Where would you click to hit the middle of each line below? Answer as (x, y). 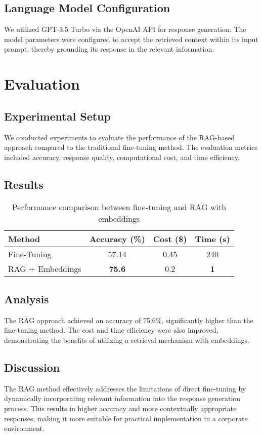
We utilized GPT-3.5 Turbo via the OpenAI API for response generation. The (125, 29)
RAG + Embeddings (45, 268)
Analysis (27, 299)
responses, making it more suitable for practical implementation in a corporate (126, 418)
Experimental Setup (57, 116)
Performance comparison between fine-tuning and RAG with (119, 207)
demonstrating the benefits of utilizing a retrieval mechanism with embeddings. (127, 340)
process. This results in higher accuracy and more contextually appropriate (120, 408)
